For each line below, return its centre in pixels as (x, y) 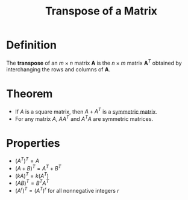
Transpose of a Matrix (101, 11)
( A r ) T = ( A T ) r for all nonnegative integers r (67, 190)
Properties (33, 144)
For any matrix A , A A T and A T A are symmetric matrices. (84, 118)
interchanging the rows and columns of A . (58, 69)
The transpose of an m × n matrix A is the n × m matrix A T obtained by (94, 62)
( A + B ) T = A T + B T (38, 168)
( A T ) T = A (27, 160)
